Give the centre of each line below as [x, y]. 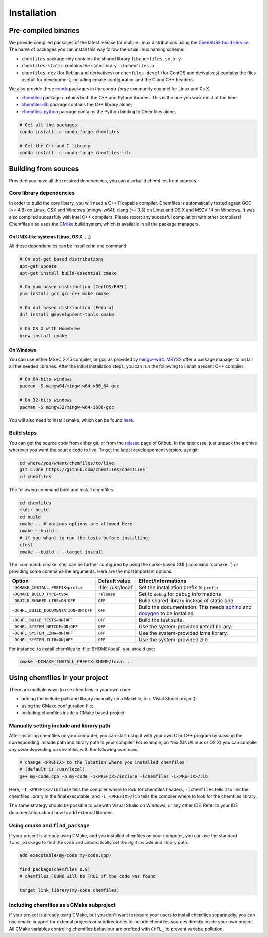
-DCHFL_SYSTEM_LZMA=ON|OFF [43, 633]
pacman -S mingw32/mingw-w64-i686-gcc [67, 407]
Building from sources [44, 168]
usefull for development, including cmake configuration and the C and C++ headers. [108, 80]
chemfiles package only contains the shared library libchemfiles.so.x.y [101, 58]
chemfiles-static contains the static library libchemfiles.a [88, 66]
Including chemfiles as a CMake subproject [63, 905]
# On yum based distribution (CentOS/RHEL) [73, 287]
